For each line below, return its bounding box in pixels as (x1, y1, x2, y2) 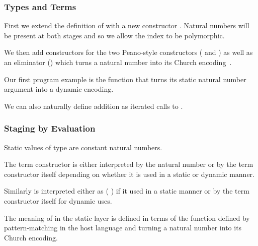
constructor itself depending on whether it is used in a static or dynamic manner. (4, 168, 254, 179)
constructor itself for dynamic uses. (4, 195, 112, 206)
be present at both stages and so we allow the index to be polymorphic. (4, 30, 225, 40)
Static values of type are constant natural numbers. (4, 142, 162, 152)
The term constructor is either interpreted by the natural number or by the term (4, 159, 253, 169)
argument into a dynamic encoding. (4, 84, 114, 94)
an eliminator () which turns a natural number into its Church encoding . (4, 57, 232, 67)
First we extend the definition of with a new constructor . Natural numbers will (4, 20, 249, 31)
